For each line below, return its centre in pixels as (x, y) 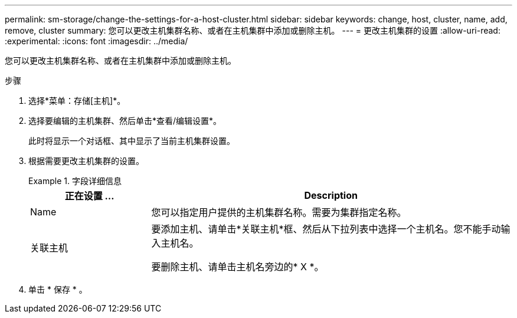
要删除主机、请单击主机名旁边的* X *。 (238, 267)
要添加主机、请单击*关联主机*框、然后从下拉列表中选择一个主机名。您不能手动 (326, 229)
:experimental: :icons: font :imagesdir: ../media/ (96, 41)
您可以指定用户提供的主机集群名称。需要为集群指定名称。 (279, 212)
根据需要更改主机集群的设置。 (86, 161)
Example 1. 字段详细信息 (75, 181)
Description (331, 195)
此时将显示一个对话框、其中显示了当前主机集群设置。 (132, 141)
